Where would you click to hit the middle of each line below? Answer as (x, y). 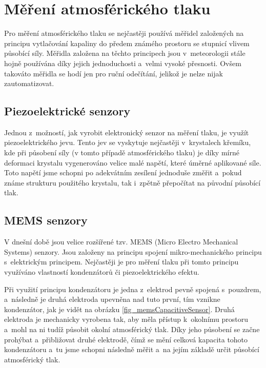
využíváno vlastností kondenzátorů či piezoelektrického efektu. (102, 272)
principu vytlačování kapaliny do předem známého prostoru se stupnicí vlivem (127, 43)
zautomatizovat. (29, 83)
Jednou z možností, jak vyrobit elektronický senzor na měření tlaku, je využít (127, 132)
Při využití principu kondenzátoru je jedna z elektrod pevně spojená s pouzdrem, (133, 289)
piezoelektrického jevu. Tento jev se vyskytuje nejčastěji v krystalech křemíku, (128, 142)
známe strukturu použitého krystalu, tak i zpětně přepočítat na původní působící (132, 182)
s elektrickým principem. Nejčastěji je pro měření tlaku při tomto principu (121, 262)
